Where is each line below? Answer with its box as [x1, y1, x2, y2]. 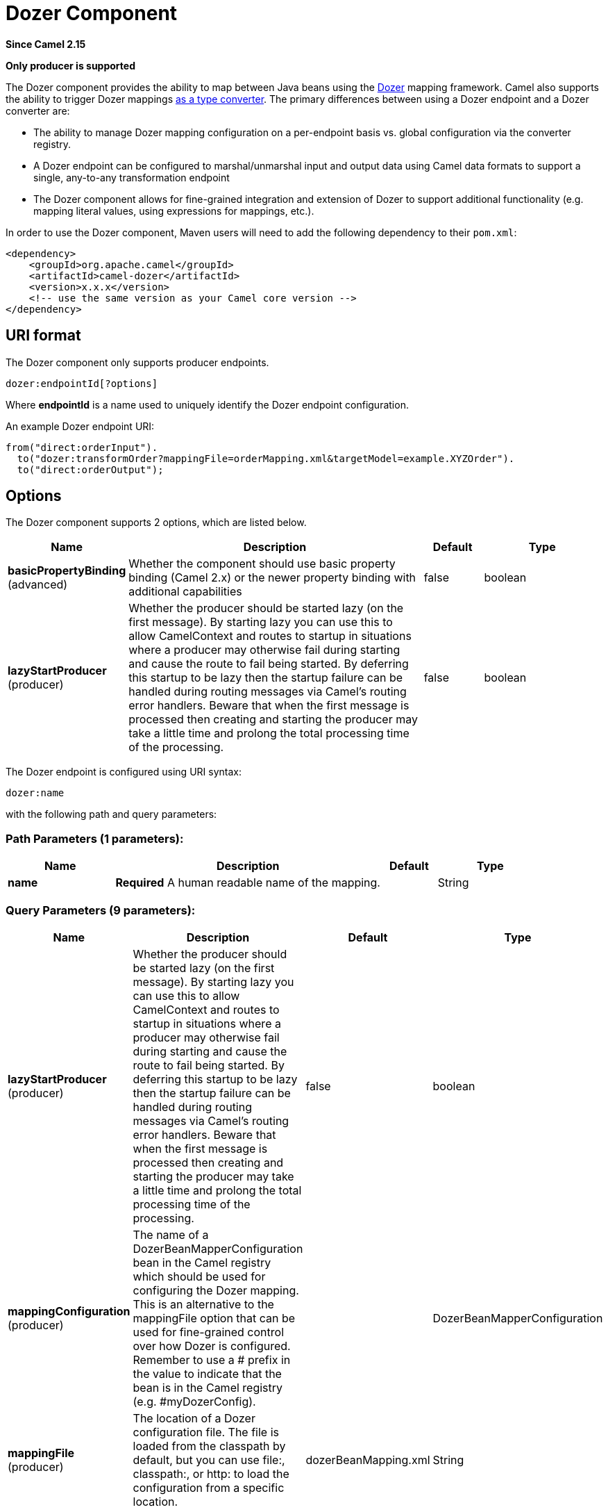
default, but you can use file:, [133, 1452, 285, 1467]
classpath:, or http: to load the [133, 1466, 289, 1481]
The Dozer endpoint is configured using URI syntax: [6, 766, 242, 778]
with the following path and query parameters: [6, 808, 217, 821]
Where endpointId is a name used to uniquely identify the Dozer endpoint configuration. [6, 398, 409, 411]
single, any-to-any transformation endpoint [33, 171, 230, 183]
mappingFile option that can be [133, 1310, 296, 1325]
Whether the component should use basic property [128, 557, 396, 571]
